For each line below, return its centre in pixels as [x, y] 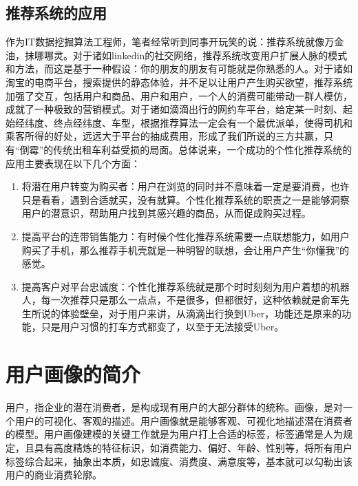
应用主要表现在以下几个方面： [73, 163]
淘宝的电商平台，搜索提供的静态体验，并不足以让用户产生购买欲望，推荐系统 [179, 82]
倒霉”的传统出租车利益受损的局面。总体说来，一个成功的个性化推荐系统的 [186, 149]
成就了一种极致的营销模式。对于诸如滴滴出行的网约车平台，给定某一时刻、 [174, 109]
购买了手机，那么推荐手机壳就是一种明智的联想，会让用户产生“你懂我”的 [186, 250]
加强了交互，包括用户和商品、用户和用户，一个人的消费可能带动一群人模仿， [179, 95]
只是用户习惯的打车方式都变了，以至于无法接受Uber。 [162, 327]
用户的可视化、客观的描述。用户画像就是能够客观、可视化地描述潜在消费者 [183, 420]
